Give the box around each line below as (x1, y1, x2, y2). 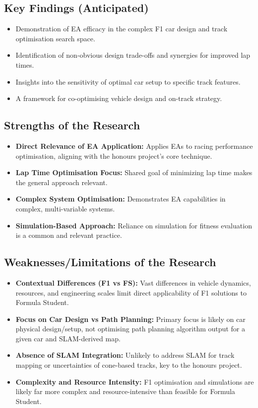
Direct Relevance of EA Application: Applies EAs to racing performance (15, 140, 253, 151)
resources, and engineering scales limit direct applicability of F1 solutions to (15, 287, 247, 298)
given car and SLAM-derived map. (15, 333, 121, 343)
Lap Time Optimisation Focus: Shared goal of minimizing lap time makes (15, 167, 253, 178)
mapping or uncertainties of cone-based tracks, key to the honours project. (15, 360, 242, 370)
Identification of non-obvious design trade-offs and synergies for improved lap (15, 50, 251, 60)
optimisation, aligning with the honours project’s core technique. (15, 150, 212, 161)
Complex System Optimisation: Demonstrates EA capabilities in (15, 194, 226, 204)
